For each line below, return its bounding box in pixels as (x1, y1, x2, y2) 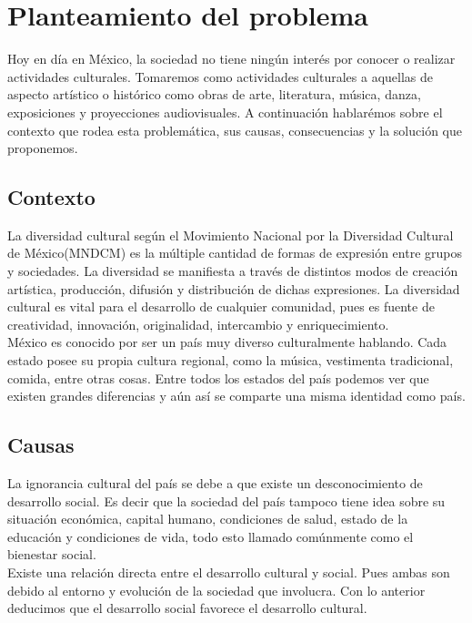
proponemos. (7, 138, 78, 158)
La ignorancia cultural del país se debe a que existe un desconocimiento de (7, 474, 423, 493)
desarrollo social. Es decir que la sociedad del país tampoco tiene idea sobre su (7, 491, 446, 510)
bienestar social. (7, 545, 96, 564)
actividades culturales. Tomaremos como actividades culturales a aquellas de (7, 66, 433, 86)
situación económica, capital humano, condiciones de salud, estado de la (7, 509, 408, 528)
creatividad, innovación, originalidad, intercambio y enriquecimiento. (7, 314, 389, 333)
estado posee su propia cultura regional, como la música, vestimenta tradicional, (7, 351, 454, 370)
